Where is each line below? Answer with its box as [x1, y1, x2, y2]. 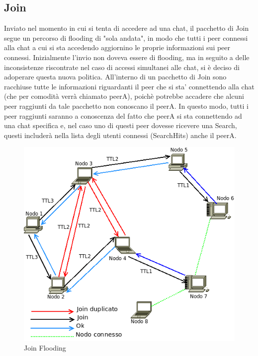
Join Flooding [24, 343, 66, 353]
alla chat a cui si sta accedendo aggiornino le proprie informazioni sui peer [4, 42, 231, 53]
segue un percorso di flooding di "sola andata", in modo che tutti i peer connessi [4, 32, 248, 43]
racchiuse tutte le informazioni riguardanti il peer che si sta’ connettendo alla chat [4, 81, 255, 91]
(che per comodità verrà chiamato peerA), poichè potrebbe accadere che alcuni [4, 91, 244, 101]
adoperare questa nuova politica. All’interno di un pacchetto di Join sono [4, 71, 227, 82]
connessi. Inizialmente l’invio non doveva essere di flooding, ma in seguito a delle [4, 52, 250, 62]
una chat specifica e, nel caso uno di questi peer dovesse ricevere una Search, [4, 120, 237, 131]
